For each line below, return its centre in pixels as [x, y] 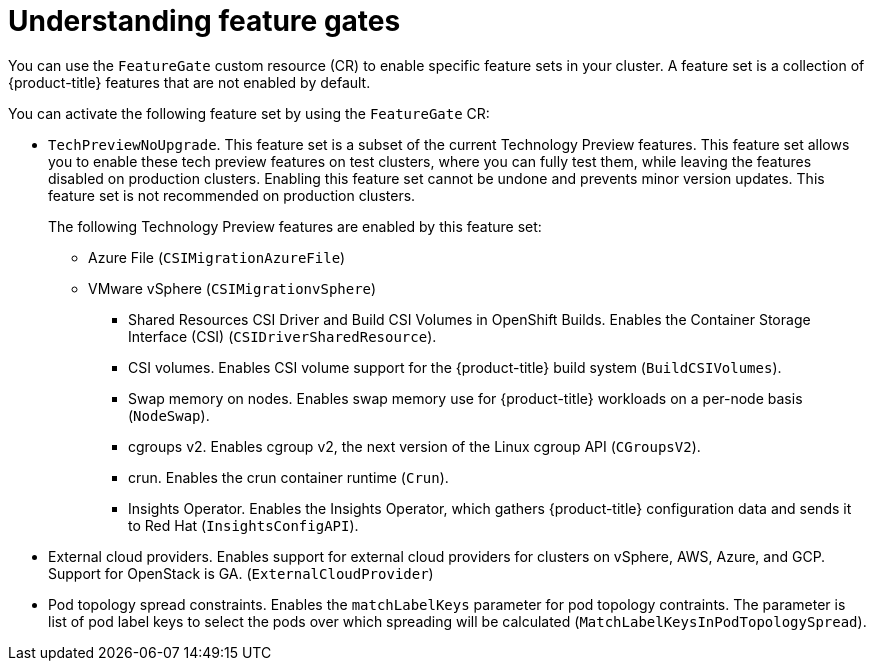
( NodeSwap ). [169, 415]
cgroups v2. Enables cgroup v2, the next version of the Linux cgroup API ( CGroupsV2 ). [414, 446]
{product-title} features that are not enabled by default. [189, 82]
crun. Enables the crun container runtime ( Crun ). [288, 477]
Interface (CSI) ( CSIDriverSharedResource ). [282, 336]
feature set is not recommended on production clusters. [232, 195]
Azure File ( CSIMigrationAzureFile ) [217, 257]
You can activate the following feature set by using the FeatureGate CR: [249, 113]
